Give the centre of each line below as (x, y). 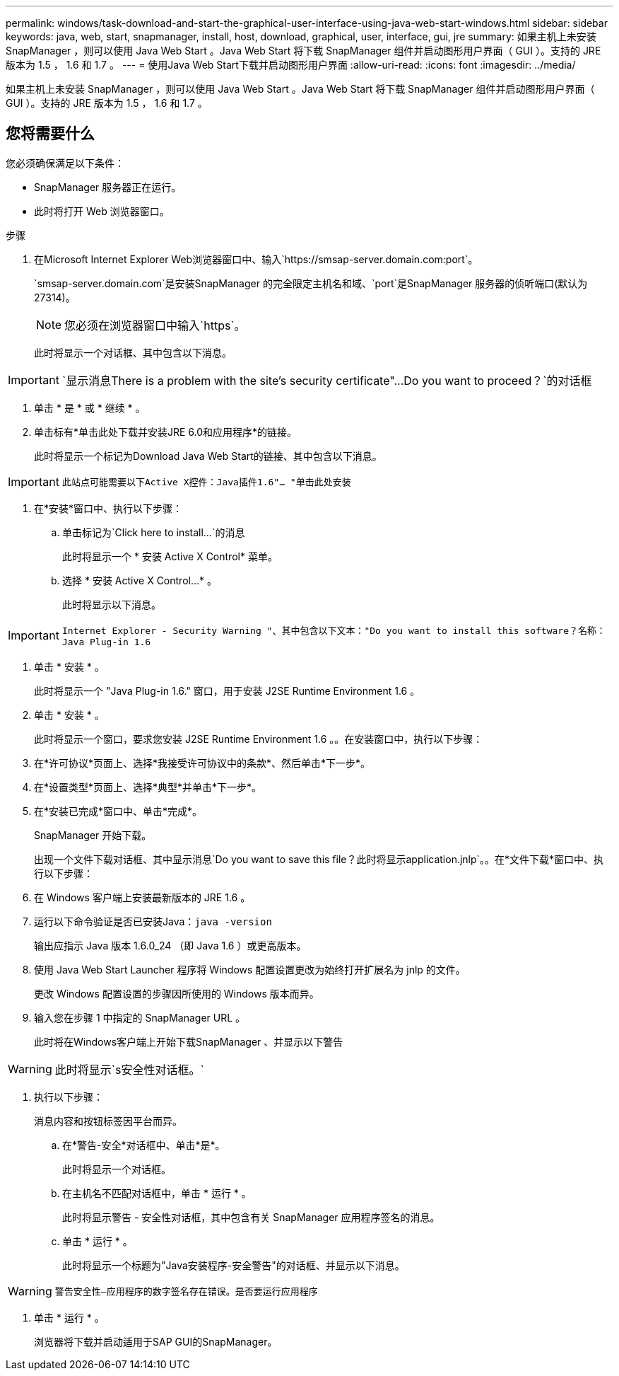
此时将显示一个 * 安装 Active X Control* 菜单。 (170, 556)
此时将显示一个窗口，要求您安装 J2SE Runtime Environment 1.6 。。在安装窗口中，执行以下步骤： (259, 739)
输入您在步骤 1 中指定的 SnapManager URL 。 (140, 1017)
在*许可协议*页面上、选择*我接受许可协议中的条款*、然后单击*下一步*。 (202, 763)
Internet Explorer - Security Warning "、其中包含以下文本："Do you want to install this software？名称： (334, 630)
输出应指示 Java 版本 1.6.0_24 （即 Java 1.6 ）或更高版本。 (170, 945)
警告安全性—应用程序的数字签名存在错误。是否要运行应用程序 (186, 1292)
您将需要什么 (50, 134)
